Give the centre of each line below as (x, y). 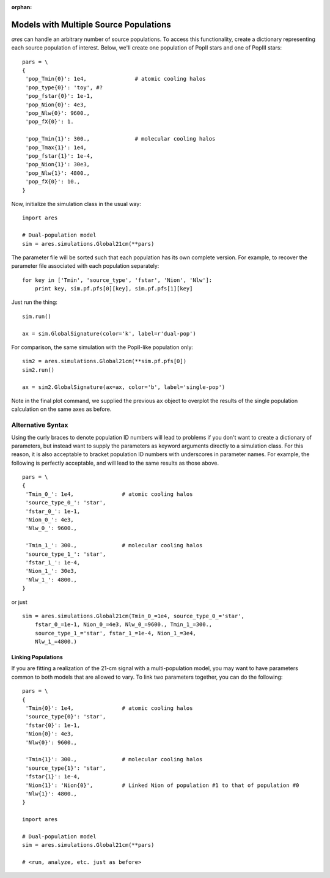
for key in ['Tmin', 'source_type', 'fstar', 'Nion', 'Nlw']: (117, 280)
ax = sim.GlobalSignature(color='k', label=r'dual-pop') (109, 334)
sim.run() (37, 316)
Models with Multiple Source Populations (91, 24)
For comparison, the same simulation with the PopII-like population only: (102, 347)
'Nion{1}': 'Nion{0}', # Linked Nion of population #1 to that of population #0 (162, 785)
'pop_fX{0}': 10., (53, 182)
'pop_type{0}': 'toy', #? (64, 87)
